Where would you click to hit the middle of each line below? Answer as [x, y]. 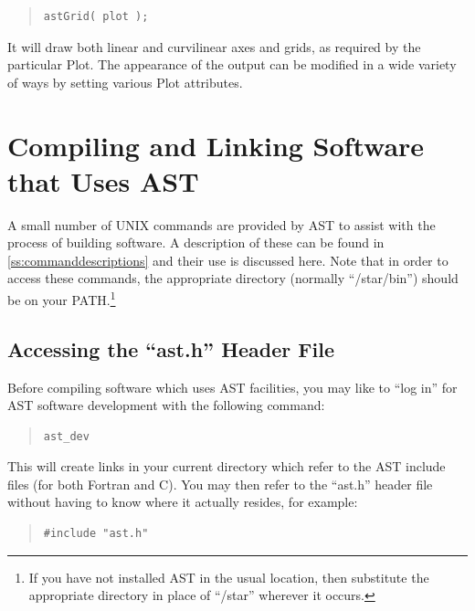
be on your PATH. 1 [62, 298]
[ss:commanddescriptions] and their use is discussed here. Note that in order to [228, 260]
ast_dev [66, 436]
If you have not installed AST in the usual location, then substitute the [229, 577]
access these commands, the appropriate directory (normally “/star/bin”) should [233, 278]
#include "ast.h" [96, 534]
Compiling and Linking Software [216, 145]
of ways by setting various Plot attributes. [125, 82]
